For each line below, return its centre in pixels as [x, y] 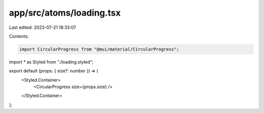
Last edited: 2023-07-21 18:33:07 [43, 27]
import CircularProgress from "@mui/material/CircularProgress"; [99, 49]
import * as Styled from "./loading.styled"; [51, 62]
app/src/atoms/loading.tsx [65, 13]
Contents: [19, 36]
